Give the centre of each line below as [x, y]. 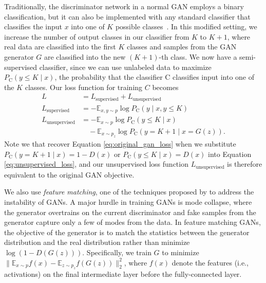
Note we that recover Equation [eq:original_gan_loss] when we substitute [120, 144]
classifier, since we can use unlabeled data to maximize [125, 67]
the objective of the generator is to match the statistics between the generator [127, 232]
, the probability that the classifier [109, 77]
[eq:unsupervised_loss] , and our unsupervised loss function [96, 164]
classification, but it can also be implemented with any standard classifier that [127, 16]
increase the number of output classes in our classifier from [97, 36]
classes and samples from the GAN [182, 47]
